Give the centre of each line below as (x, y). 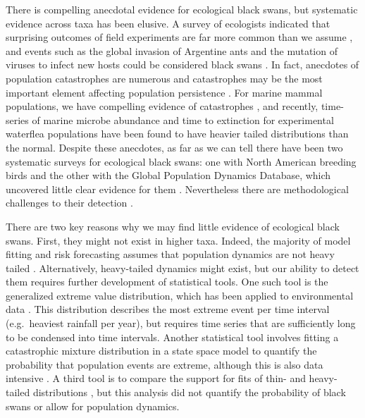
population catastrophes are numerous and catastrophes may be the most (164, 78)
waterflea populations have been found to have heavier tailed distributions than (177, 134)
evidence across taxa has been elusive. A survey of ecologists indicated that (168, 23)
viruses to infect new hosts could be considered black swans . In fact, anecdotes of (182, 64)
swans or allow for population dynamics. (93, 406)
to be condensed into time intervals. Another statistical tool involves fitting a (172, 337)
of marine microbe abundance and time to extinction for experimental (183, 119)
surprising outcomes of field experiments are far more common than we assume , (179, 37)
